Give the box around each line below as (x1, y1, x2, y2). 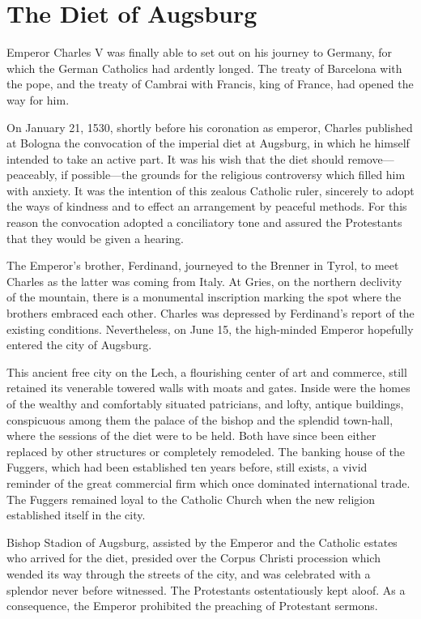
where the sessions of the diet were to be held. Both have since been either (6, 427, 376, 444)
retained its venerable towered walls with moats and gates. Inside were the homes (6, 379, 410, 396)
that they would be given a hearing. (6, 229, 185, 246)
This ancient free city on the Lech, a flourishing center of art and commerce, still (6, 363, 407, 380)
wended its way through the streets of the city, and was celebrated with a (6, 565, 371, 582)
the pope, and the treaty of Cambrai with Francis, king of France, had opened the (6, 75, 414, 92)
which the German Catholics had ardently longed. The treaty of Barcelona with (6, 59, 402, 76)
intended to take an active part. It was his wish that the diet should (6, 150, 344, 167)
